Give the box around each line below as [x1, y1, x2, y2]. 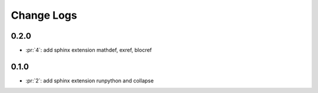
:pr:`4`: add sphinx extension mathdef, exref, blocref [25, 47, 153, 54]
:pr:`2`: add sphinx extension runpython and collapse [25, 77, 154, 84]
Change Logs [11, 9, 78, 22]
